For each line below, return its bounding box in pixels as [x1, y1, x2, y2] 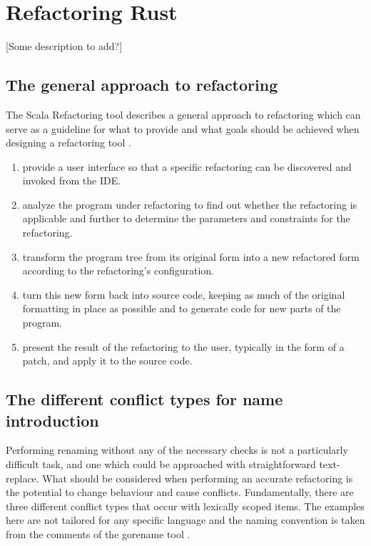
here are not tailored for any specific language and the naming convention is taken [6, 512, 365, 527]
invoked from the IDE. [22, 173, 121, 188]
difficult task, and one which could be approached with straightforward [6, 457, 316, 472]
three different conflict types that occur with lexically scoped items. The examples [6, 498, 365, 513]
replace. [6, 470, 39, 485]
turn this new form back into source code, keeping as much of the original [22, 287, 345, 302]
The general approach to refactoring [6, 74, 278, 96]
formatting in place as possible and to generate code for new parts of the [22, 301, 341, 316]
